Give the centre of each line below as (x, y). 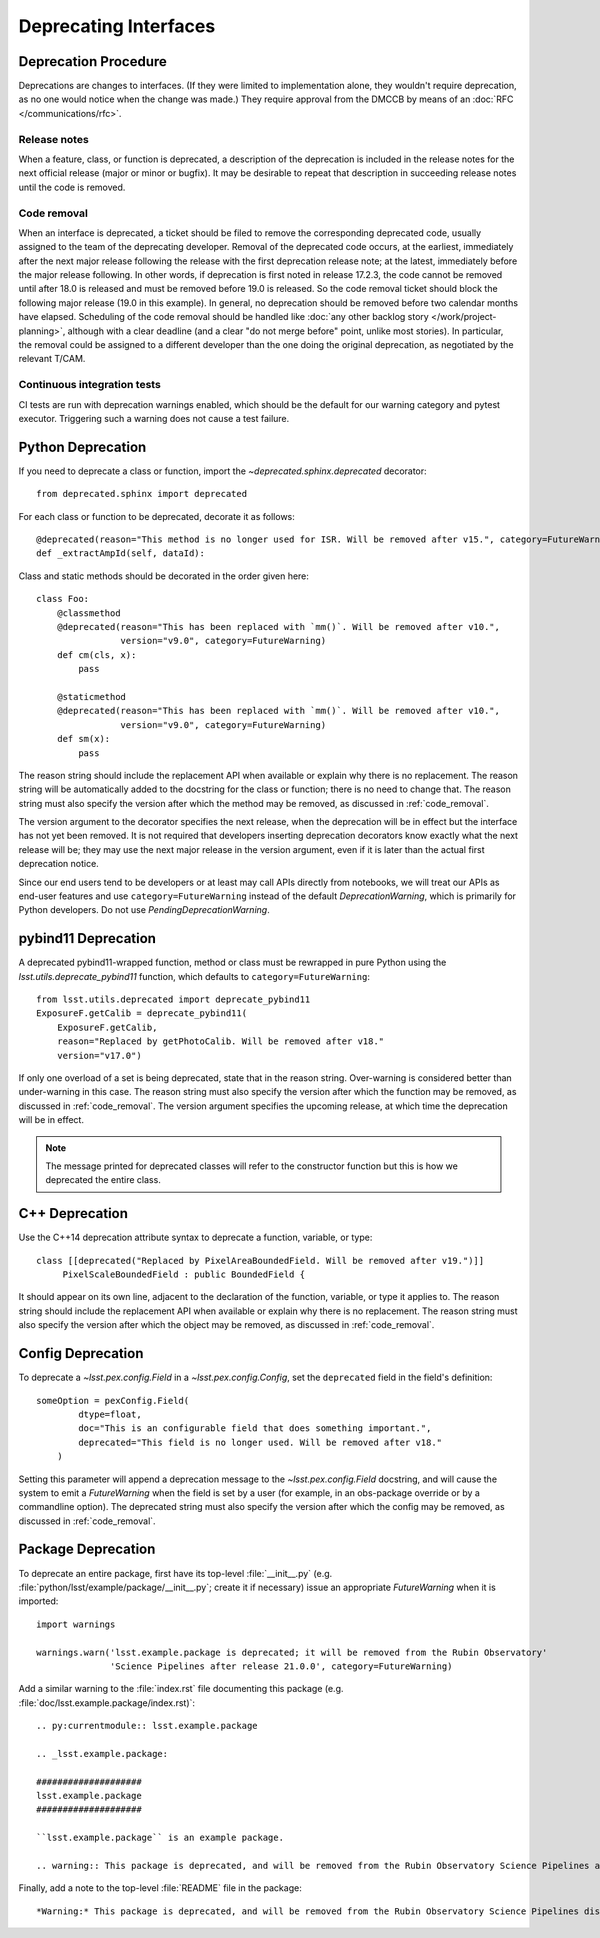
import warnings (76, 1624)
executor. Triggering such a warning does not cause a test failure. (154, 418)
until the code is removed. (72, 187)
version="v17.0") (99, 1055)
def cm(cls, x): (96, 654)
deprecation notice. (58, 864)
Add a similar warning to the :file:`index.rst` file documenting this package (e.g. (181, 1689)
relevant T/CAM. (52, 359)
